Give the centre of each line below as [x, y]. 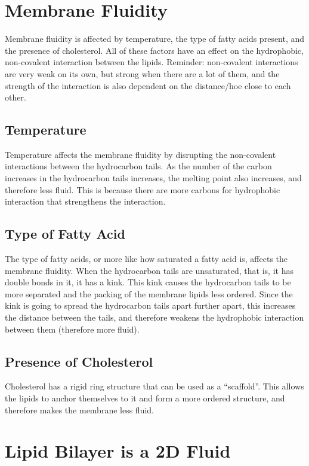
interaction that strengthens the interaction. [85, 201]
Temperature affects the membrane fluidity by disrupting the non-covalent [140, 154]
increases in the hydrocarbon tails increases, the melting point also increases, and [153, 178]
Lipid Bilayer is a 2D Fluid [118, 451]
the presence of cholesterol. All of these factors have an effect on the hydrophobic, [154, 50]
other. [16, 97]
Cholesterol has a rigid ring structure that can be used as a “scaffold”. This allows [154, 386]
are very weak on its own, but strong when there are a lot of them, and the [142, 73]
